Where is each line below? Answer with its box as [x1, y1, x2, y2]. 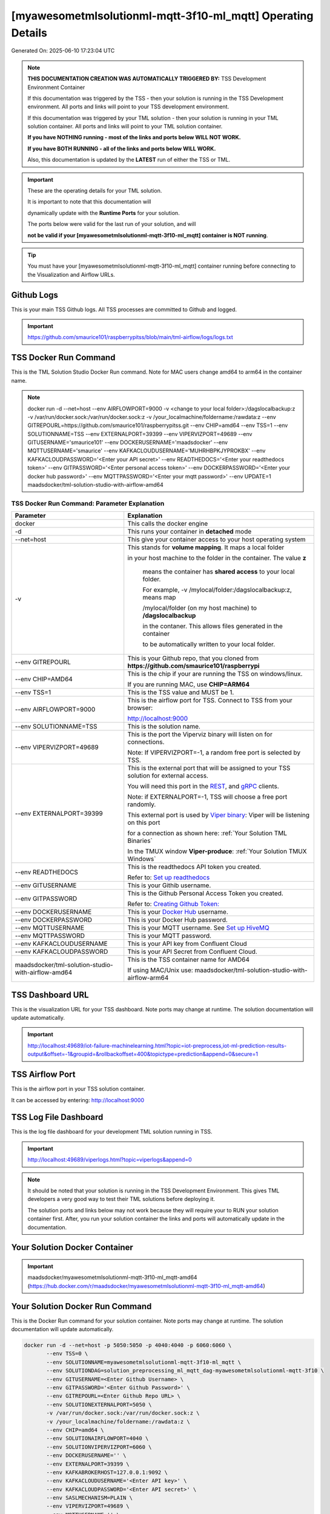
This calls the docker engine [127, 520, 208, 528]
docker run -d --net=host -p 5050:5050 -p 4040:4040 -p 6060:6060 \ [24, 1342, 232, 1349]
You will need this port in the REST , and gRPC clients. [127, 782, 280, 790]
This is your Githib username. [127, 881, 211, 890]
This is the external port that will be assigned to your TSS [127, 764, 291, 772]
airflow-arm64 [127, 974, 169, 982]
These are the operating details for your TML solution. [27, 187, 162, 194]
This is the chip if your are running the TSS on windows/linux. [127, 670, 303, 678]
